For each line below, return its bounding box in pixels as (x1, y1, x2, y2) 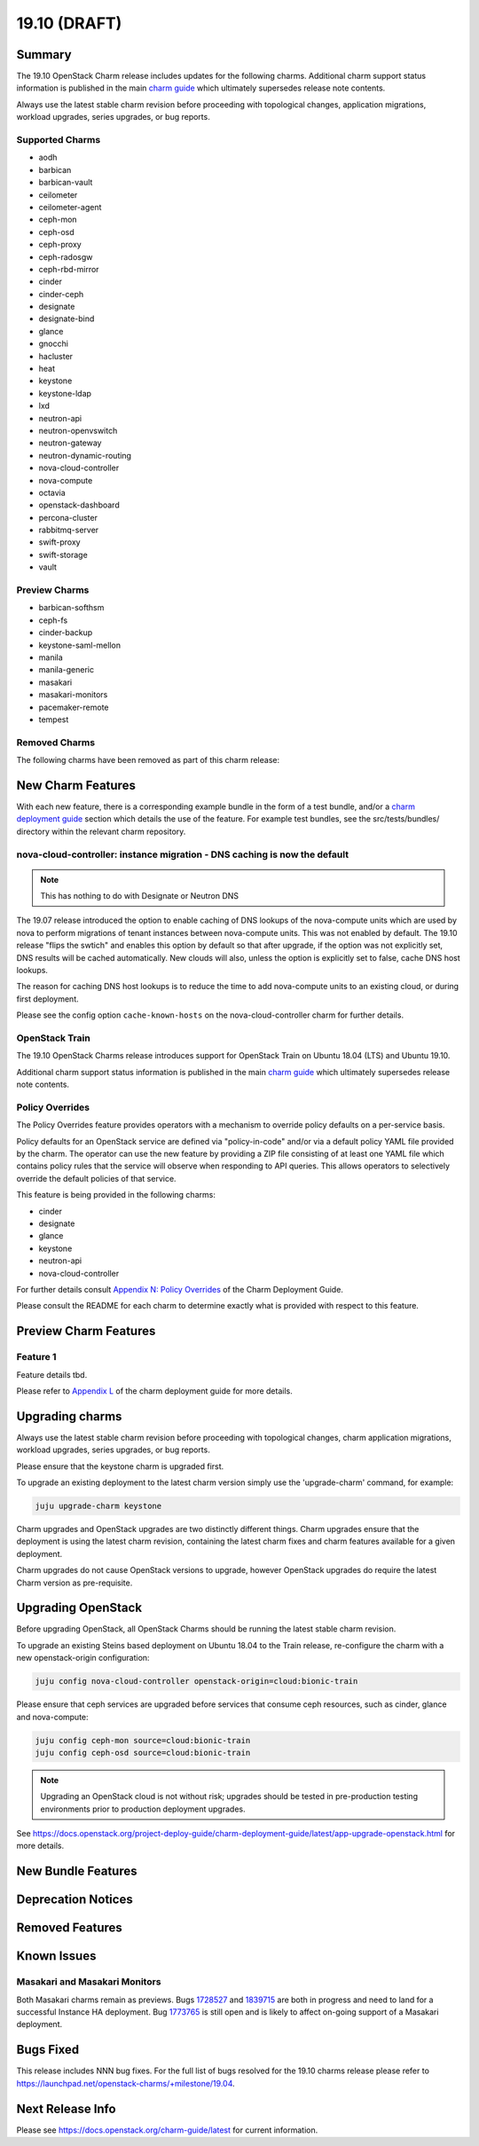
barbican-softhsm (38, 602, 105, 613)
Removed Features (16, 1921, 123, 1936)
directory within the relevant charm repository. (16, 826, 186, 837)
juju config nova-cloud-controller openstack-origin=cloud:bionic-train (35, 1677, 358, 1686)
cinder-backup (38, 627, 93, 638)
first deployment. (16, 994, 79, 1004)
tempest (38, 714, 69, 725)
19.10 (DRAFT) (16, 13, 122, 33)
